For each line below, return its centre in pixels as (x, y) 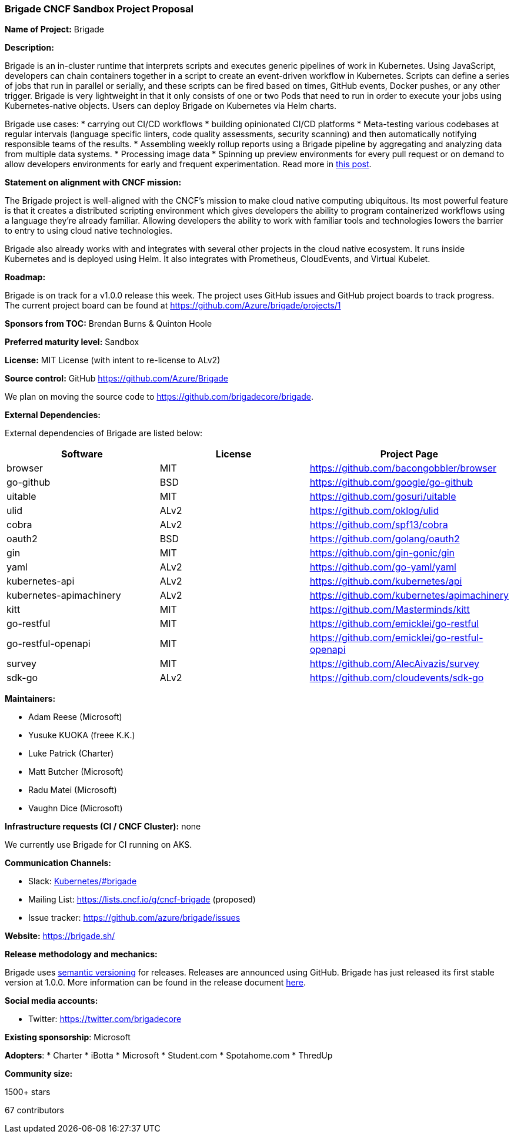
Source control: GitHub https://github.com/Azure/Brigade (117, 379)
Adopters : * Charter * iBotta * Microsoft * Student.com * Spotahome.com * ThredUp (169, 1056)
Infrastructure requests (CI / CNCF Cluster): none (103, 827)
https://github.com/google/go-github (391, 482)
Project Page (409, 454)
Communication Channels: (58, 863)
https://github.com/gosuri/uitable (383, 497)
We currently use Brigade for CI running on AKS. (99, 845)
